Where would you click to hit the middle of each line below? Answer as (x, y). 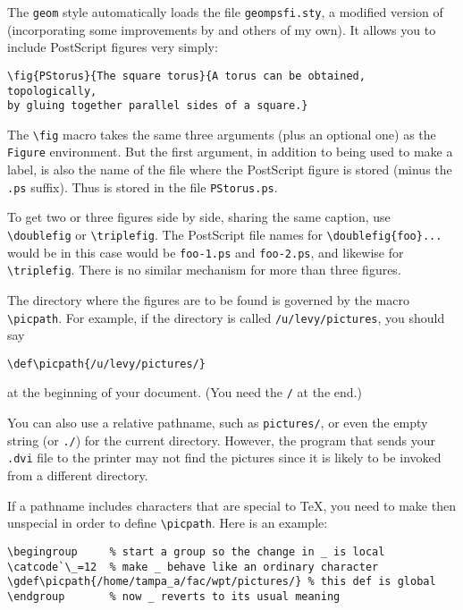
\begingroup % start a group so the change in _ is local (196, 551)
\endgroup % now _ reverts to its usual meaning (174, 596)
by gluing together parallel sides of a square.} (158, 106)
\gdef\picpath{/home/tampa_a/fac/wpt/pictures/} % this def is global (222, 582)
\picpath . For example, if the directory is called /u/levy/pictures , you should (226, 317)
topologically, (52, 91)
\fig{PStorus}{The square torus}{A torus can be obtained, (186, 76)
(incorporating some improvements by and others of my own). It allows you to (222, 29)
